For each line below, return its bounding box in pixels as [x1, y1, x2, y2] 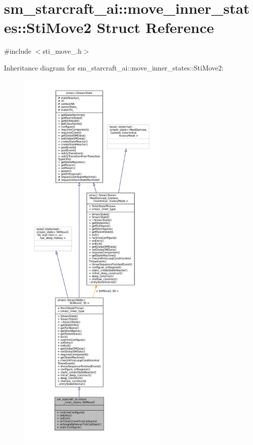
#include [4, 46, 32, 56]
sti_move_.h [42, 46, 82, 56]
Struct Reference [97, 17, 214, 37]
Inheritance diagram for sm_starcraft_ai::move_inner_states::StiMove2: [4, 62, 224, 72]
